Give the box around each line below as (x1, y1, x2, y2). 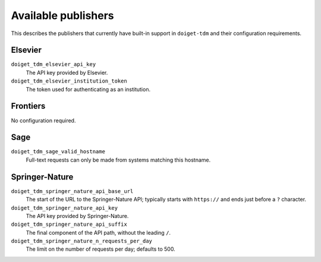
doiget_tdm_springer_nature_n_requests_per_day (11, 238, 153, 245)
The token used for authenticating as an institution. (26, 86, 151, 93)
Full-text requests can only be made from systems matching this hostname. (26, 156, 211, 163)
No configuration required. (11, 116, 76, 124)
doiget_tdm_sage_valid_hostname (11, 149, 105, 155)
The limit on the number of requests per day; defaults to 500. (26, 245, 175, 252)
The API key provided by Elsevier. (26, 69, 108, 76)
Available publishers (11, 9, 114, 22)
